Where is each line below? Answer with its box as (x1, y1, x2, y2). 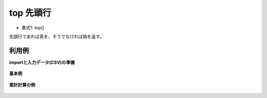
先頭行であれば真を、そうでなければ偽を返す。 (9, 33, 104, 39)
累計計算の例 (9, 82, 36, 88)
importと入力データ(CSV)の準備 (9, 59, 75, 65)
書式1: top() (21, 25, 44, 31)
